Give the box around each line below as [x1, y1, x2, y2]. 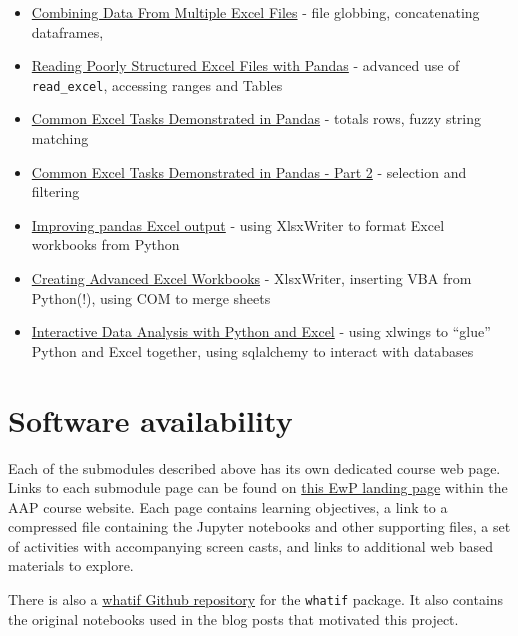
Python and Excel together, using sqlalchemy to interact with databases [31, 340, 474, 361]
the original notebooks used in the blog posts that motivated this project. [8, 608, 459, 629]
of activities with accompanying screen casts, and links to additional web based [8, 535, 494, 556]
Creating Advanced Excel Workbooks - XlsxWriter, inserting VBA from [31, 268, 472, 288]
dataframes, [31, 21, 104, 42]
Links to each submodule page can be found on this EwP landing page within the [8, 477, 508, 498]
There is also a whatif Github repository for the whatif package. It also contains [8, 589, 504, 610]
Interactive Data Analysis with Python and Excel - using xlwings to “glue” [31, 321, 491, 342]
